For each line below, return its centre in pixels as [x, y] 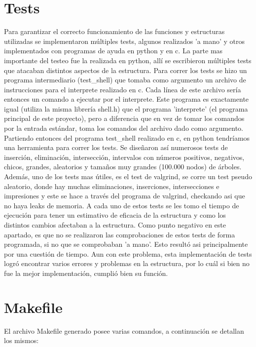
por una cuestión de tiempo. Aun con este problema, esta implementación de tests [128, 253]
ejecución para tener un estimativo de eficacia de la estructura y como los [115, 215]
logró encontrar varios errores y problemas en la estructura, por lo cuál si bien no [127, 263]
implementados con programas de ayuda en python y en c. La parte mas [113, 51]
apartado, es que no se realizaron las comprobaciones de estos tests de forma [120, 234]
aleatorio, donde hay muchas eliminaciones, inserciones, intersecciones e [112, 186]
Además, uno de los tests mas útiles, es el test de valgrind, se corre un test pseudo [128, 176]
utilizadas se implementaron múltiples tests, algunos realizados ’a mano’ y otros [124, 41]
